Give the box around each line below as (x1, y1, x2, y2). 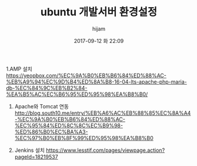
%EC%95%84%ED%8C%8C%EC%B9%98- (14, 122, 123, 129)
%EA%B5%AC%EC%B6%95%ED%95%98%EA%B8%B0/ (6, 91, 148, 98)
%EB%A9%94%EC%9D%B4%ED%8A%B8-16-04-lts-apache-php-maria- (6, 78, 187, 85)
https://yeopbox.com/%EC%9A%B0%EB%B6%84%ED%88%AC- (6, 72, 166, 79)
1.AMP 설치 (6, 65, 32, 72)
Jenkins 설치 (14, 147, 45, 154)
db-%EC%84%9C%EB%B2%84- (6, 84, 88, 91)
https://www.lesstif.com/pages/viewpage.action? (46, 147, 165, 154)
